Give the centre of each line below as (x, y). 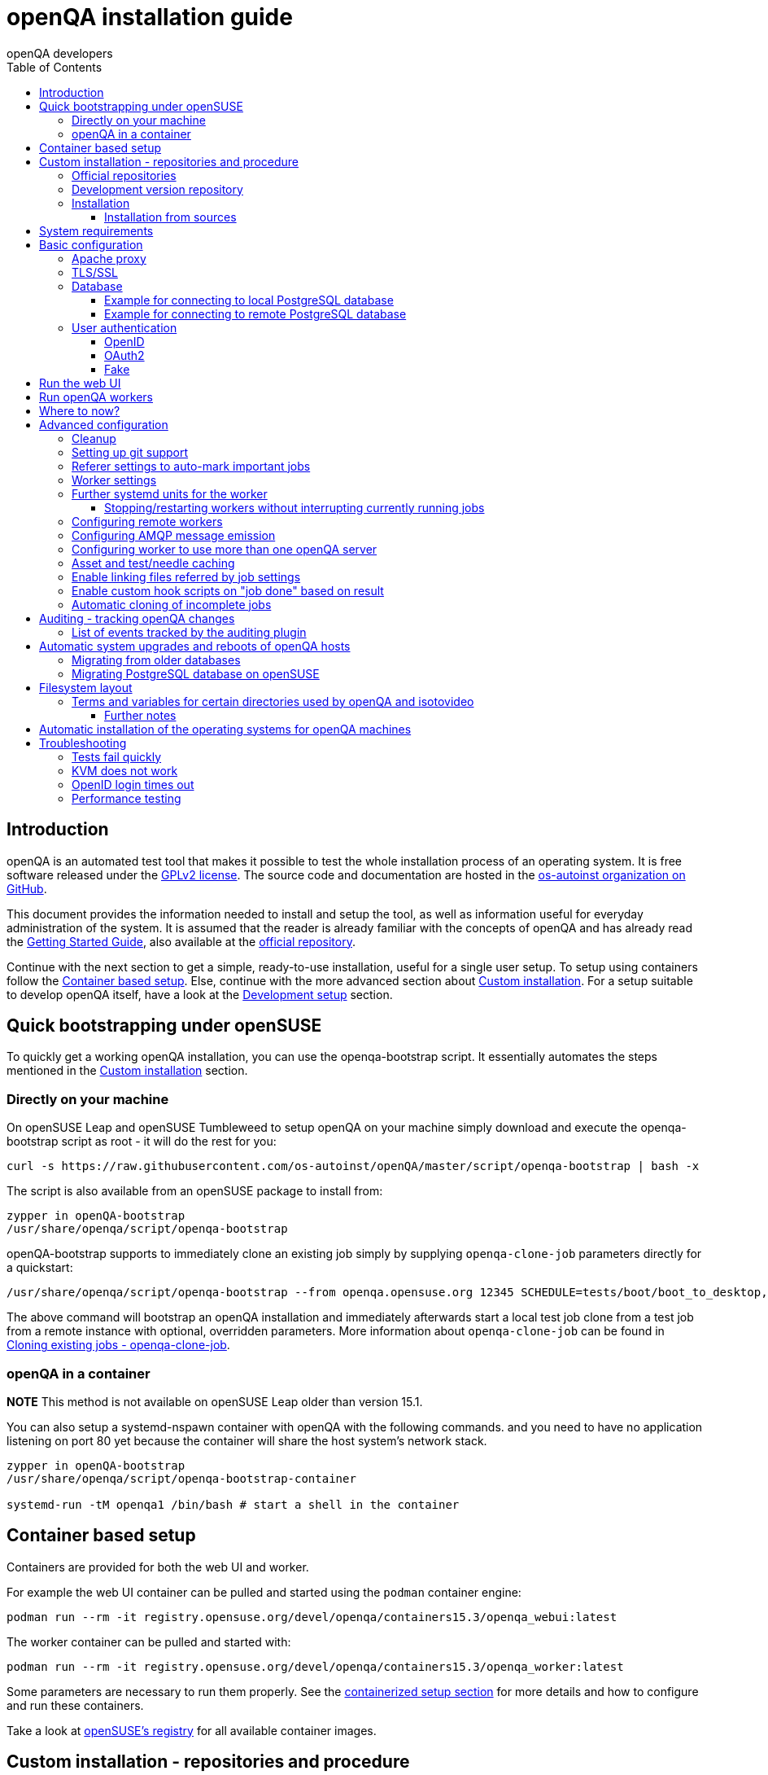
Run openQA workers (96, 397)
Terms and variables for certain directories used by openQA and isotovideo (273, 701)
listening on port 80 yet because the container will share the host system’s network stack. (247, 1440)
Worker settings (114, 480)
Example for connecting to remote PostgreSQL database (255, 313)
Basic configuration (91, 244)
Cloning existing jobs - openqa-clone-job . (118, 1345)
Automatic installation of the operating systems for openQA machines (225, 729)
